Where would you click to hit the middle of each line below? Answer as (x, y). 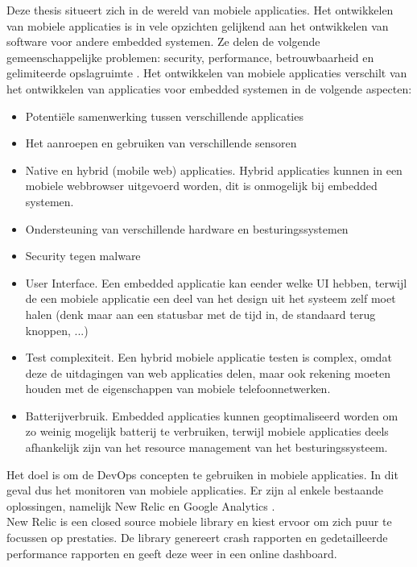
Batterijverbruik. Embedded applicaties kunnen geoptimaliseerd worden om (212, 415)
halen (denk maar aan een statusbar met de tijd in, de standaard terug (200, 314)
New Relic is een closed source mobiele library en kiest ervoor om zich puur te (199, 521)
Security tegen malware (83, 256)
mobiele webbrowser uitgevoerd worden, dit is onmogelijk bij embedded (201, 186)
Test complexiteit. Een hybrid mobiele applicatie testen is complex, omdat (208, 357)
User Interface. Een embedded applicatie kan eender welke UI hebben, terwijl (216, 282)
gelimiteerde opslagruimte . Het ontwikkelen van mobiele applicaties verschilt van (207, 73)
